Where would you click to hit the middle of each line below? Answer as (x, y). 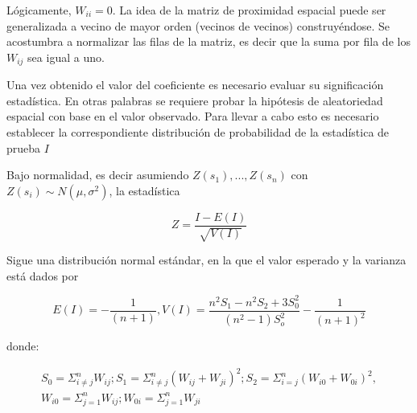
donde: (23, 346)
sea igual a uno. (66, 57)
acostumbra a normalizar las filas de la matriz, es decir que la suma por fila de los (208, 41)
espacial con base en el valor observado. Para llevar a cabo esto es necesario (193, 116)
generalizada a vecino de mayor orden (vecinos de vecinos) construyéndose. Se (198, 25)
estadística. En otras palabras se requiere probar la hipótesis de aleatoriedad (195, 100)
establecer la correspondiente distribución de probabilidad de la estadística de (198, 132)
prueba (24, 147)
